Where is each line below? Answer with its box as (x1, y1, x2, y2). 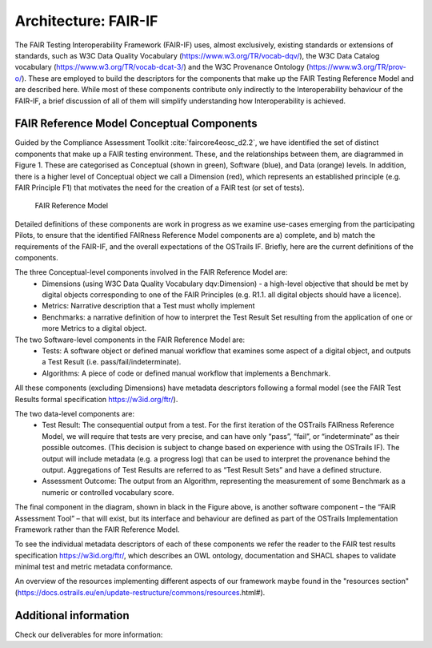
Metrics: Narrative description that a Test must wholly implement (42, 301, 255, 311)
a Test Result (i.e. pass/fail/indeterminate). (42, 357, 182, 367)
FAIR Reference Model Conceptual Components (14, 117, 258, 131)
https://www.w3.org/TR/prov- (308, 62, 407, 72)
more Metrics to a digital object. (42, 324, 147, 333)
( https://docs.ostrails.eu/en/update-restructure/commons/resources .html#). (14, 587, 266, 597)
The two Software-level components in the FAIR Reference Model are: (14, 335, 246, 344)
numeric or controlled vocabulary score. (42, 487, 174, 497)
